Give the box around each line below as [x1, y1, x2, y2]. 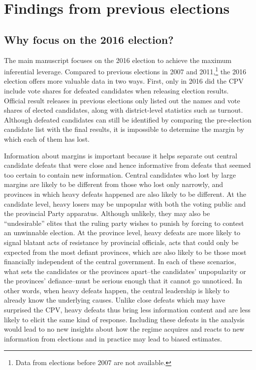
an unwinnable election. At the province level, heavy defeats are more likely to [4, 227, 241, 238]
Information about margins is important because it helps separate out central [4, 150, 237, 160]
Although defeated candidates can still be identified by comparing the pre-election [4, 114, 252, 124]
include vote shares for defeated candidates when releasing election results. [4, 86, 229, 96]
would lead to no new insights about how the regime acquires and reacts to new [4, 324, 245, 334]
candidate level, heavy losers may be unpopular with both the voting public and [4, 198, 246, 209]
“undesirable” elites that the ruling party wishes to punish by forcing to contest [4, 217, 244, 228]
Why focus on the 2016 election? [4, 31, 174, 47]
